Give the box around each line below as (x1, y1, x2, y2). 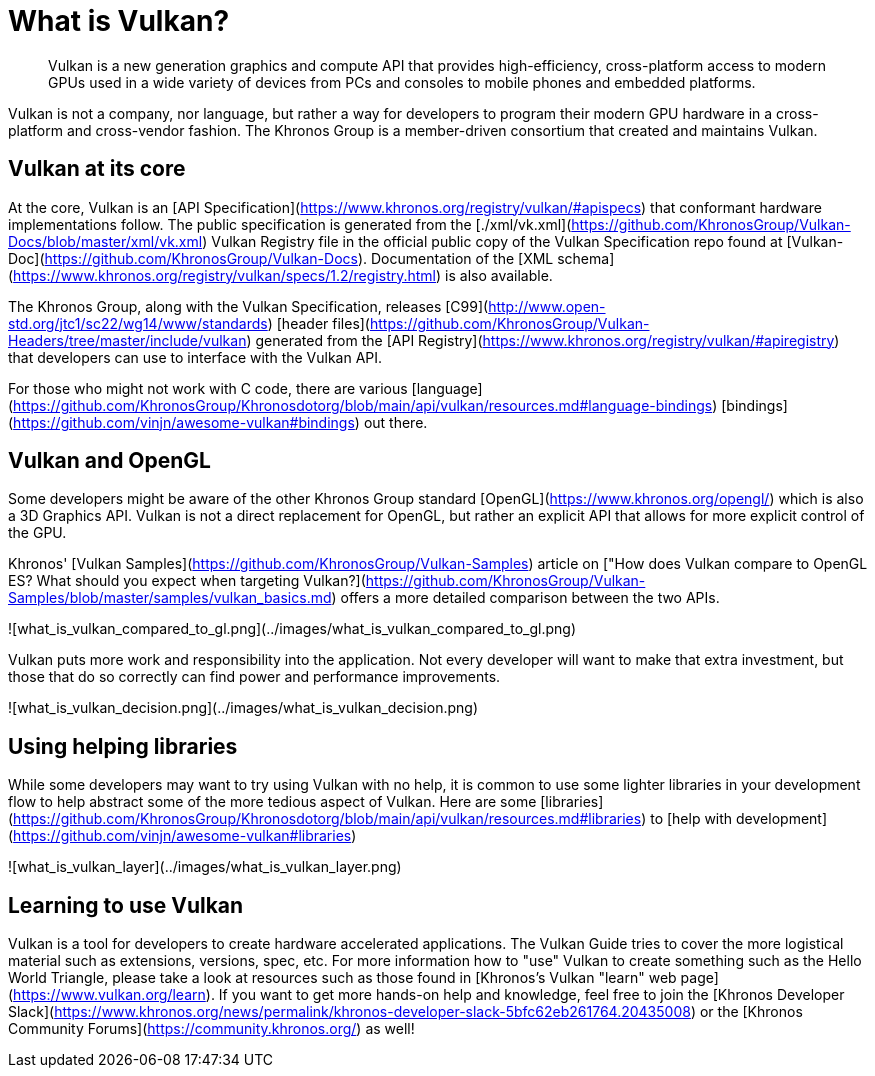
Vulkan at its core (8, 156, 186, 182)
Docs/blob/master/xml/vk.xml (8, 232, 203, 250)
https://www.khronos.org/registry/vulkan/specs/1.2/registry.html (13, 266, 437, 284)
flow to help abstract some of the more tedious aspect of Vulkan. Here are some (8, 793, 537, 811)
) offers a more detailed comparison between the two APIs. (331, 589, 720, 607)
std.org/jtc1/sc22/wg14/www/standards (8, 314, 268, 332)
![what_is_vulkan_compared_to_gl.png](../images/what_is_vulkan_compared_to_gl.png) (8, 620, 577, 638)
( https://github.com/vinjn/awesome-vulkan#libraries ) (8, 827, 357, 845)
